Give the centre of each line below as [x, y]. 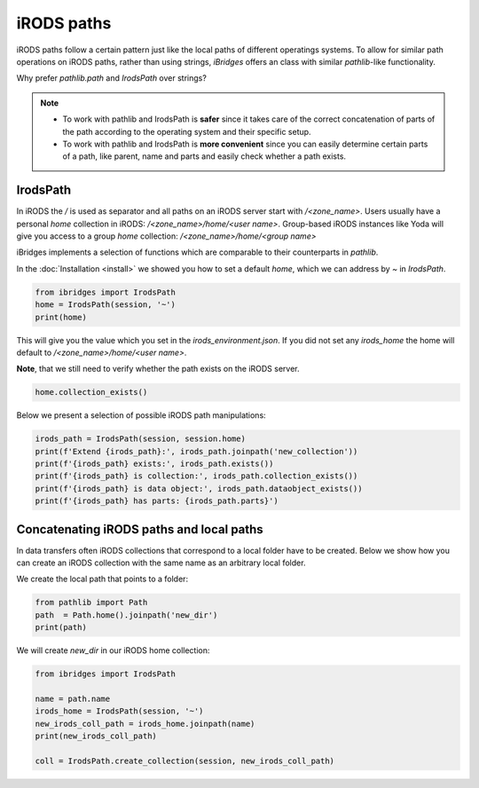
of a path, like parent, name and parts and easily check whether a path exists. [204, 156]
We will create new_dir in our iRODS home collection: [113, 650]
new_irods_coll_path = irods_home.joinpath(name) [145, 724]
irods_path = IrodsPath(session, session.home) [140, 439]
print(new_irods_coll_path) [96, 736]
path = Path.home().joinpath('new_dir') [126, 615]
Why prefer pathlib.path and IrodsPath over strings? [112, 78]
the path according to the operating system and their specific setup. [187, 131]
